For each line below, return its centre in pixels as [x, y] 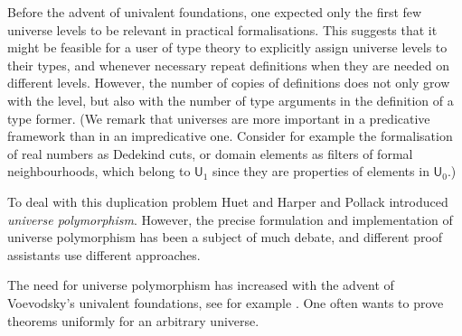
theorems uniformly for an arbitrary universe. [133, 320]
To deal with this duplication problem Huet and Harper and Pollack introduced [228, 201]
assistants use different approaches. [104, 254]
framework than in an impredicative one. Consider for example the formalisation [230, 136]
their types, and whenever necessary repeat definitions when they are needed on [228, 65]
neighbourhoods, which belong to [99, 171]
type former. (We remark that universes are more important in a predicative [219, 118]
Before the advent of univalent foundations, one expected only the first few [215, 12]
